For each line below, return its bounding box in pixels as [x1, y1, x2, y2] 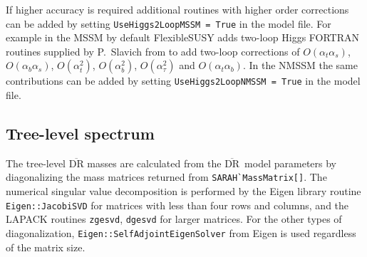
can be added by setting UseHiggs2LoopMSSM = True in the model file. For [6, 16, 331, 31]
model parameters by [244, 155, 336, 170]
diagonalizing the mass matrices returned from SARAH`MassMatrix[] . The [6, 169, 327, 184]
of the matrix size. [6, 239, 86, 254]
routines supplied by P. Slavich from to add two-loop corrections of [6, 43, 300, 58]
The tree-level [6, 155, 66, 170]
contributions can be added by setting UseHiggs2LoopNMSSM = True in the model [6, 73, 361, 88]
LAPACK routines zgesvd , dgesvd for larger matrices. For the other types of [6, 211, 342, 226]
